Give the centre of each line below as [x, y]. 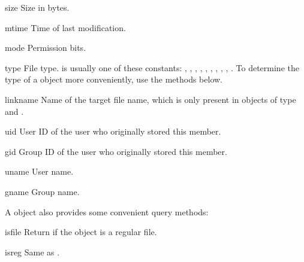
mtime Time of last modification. [65, 27]
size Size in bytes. [37, 7]
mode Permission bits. [46, 48]
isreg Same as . [32, 252]
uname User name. [39, 171]
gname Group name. [42, 191]
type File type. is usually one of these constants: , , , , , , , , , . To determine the [152, 67]
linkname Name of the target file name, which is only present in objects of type [151, 99]
